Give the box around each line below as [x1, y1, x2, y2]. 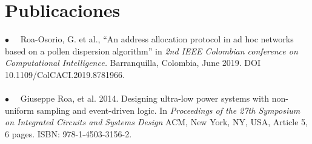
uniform [5, 103, 34, 116]
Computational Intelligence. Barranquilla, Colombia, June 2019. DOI [5, 56, 261, 69]
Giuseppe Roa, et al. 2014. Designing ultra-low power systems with [20, 92, 270, 105]
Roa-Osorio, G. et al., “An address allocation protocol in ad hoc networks [20, 33, 294, 45]
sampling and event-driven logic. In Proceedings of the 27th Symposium [36, 103, 300, 116]
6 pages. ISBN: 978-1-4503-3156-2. [5, 127, 132, 140]
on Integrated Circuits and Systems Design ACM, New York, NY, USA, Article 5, [5, 116, 308, 128]
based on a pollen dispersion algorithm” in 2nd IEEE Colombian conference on [5, 44, 298, 57]
